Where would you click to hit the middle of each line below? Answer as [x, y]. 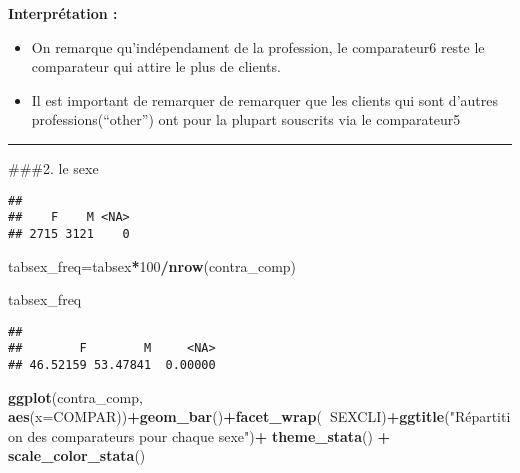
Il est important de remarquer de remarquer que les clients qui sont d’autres [264, 99]
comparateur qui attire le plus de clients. [156, 66]
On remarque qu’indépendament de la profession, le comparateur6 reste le [258, 46]
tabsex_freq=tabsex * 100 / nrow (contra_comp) [152, 265]
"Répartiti [480, 416]
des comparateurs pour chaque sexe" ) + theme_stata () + [209, 435]
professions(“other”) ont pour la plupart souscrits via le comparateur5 [246, 119]
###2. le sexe [53, 167]
